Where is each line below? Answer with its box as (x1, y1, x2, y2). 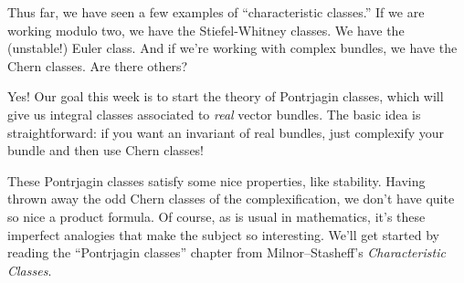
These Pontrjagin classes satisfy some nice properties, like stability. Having (7, 171, 426, 190)
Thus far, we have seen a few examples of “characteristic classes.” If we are (7, 3, 425, 21)
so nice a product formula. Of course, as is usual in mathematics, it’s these (7, 206, 426, 225)
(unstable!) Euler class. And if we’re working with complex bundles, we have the (7, 38, 458, 58)
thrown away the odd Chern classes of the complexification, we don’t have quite (7, 189, 455, 208)
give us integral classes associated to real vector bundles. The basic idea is (7, 104, 421, 123)
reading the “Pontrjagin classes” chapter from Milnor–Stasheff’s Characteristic (7, 243, 446, 262)
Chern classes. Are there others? (7, 56, 188, 75)
